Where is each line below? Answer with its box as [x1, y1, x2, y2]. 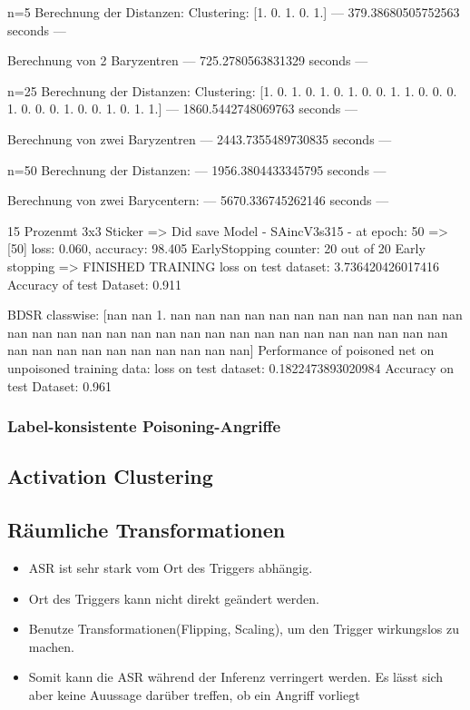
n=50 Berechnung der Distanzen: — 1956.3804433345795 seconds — [7, 160, 387, 179]
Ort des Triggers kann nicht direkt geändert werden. [28, 588, 319, 607]
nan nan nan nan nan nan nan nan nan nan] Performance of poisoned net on [7, 340, 435, 360]
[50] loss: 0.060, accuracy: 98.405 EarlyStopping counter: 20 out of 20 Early [7, 239, 426, 258]
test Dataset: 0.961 [7, 376, 113, 395]
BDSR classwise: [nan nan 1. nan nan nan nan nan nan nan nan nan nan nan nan [7, 305, 463, 324]
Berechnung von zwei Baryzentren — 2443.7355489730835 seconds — [7, 129, 392, 148]
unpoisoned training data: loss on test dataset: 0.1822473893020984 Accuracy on [7, 358, 455, 377]
